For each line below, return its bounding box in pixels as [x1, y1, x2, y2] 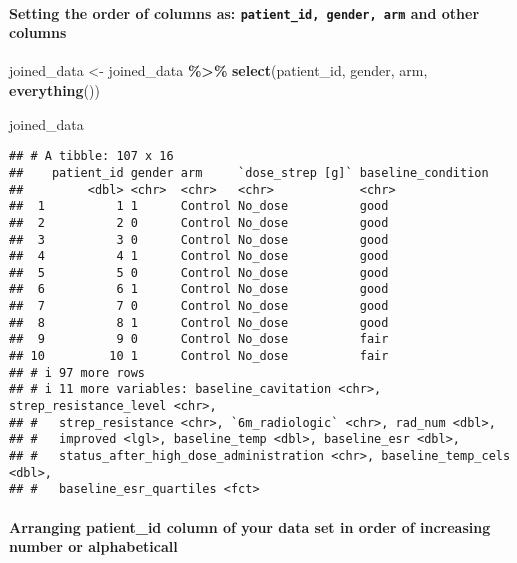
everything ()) [9, 80, 100, 101]
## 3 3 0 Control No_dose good [9, 232, 389, 247]
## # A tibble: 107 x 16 [9, 149, 174, 164]
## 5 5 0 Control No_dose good [9, 265, 389, 280]
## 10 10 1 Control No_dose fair [9, 349, 389, 364]
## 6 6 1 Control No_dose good [9, 282, 389, 297]
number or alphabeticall [9, 536, 178, 557]
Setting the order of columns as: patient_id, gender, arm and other [9, 2, 480, 23]
